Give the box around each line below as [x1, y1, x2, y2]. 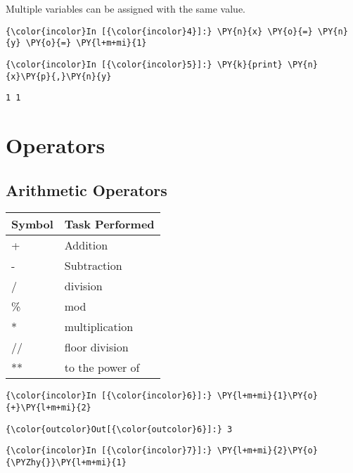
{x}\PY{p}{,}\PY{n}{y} [6, 71, 112, 82]
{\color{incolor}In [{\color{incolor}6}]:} [6, 391, 212, 401]
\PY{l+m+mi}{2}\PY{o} [217, 446, 318, 456]
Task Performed [64, 216, 155, 233]
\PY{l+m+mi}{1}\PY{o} [217, 391, 318, 401]
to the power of [64, 359, 140, 376]
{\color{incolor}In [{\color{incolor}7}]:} [6, 446, 212, 456]
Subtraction [64, 257, 122, 274]
